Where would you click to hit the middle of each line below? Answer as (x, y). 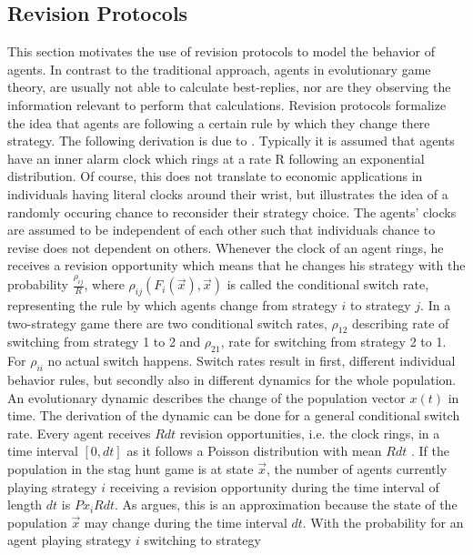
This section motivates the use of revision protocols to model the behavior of (221, 51)
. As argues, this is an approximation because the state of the (286, 505)
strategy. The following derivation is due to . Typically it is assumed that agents (231, 141)
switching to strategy (202, 540)
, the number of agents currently (357, 468)
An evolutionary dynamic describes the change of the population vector (206, 397)
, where (104, 284)
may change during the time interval (186, 522)
